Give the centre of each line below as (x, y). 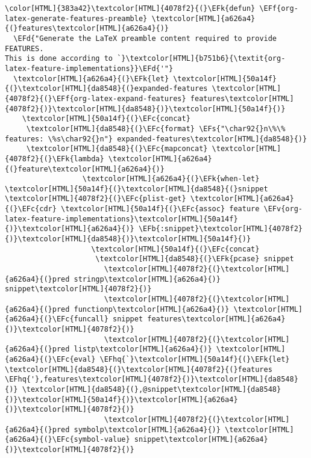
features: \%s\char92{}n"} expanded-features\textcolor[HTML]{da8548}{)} (156, 139)
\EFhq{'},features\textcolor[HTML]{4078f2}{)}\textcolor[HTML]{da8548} (152, 379)
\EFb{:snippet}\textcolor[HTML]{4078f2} (220, 229)
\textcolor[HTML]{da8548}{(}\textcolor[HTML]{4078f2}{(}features (139, 369)
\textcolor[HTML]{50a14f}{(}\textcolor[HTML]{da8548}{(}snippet (137, 189)
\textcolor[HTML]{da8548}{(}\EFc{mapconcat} (117, 149)
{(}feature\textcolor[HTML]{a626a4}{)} (85, 169)
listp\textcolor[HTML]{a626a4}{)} (143, 349)
